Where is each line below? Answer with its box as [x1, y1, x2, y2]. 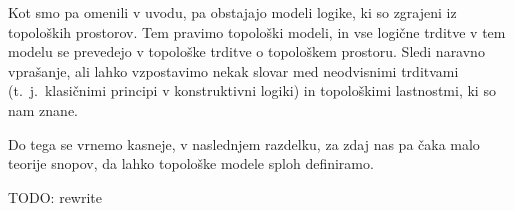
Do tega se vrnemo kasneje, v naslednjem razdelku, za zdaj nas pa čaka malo [8, 133, 480, 154]
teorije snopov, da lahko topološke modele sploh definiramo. [8, 153, 374, 174]
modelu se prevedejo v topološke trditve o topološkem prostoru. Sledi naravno [8, 41, 485, 62]
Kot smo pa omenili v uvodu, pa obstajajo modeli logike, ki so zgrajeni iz [8, 2, 457, 22]
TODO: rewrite [8, 186, 102, 207]
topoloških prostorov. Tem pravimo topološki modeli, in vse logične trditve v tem [8, 21, 506, 42]
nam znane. [8, 99, 78, 120]
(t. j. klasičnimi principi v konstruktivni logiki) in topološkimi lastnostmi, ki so [8, 80, 496, 101]
